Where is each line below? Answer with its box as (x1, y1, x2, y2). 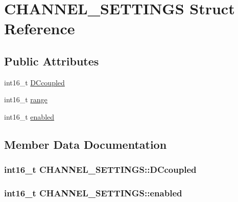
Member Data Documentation (4, 136, 167, 152)
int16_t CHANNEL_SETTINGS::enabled (4, 187, 182, 199)
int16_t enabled (4, 111, 55, 122)
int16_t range (4, 94, 47, 105)
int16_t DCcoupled (4, 77, 65, 87)
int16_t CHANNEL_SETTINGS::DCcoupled (4, 163, 197, 176)
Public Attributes (4, 53, 99, 69)
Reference (4, 18, 75, 39)
